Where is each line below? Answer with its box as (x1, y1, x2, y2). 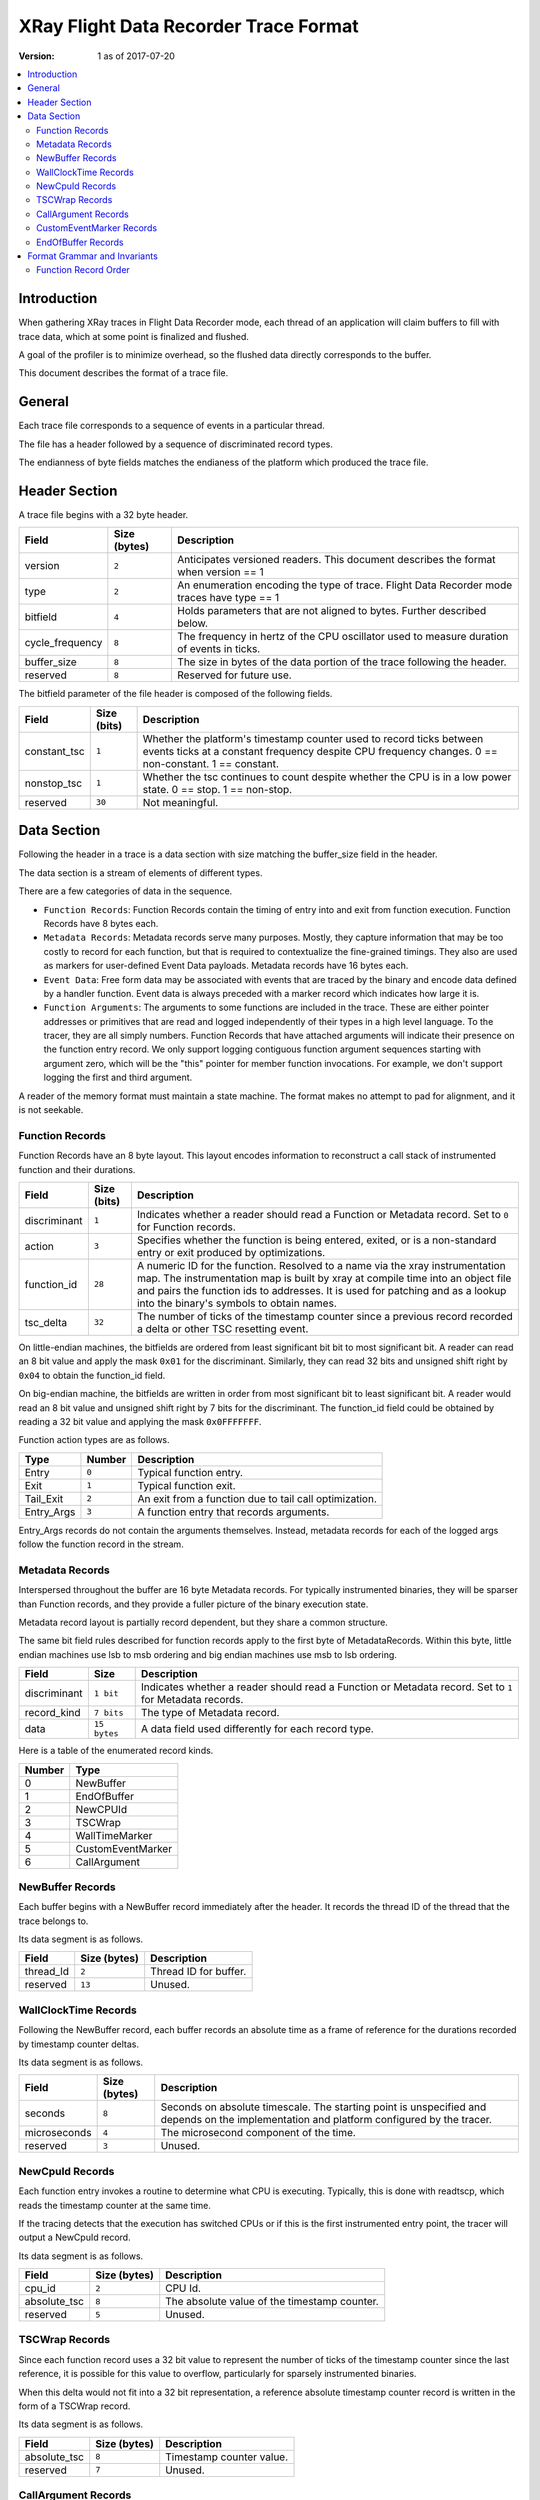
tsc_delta (24, 1315, 68, 1329)
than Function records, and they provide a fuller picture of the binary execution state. (18, 1598, 369, 1610)
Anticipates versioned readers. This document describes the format (176, 553, 496, 567)
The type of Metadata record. (140, 1706, 280, 1720)
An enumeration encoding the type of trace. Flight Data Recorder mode (176, 578, 513, 592)
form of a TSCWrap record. (18, 2400, 131, 2412)
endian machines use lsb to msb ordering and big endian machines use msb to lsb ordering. (18, 1648, 397, 1660)
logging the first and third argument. (43, 1071, 193, 1084)
